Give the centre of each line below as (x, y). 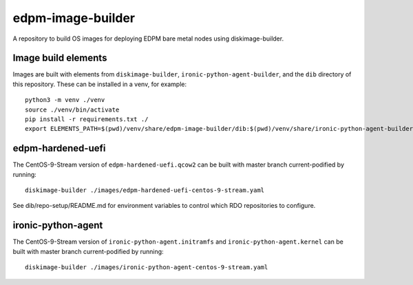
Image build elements (60, 58)
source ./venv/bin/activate (72, 109)
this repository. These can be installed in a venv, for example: (100, 84)
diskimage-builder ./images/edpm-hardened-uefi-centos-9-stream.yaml (145, 190)
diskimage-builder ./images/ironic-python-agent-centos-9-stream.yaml (147, 267)
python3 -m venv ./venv (65, 100)
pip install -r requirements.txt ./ (87, 119)
